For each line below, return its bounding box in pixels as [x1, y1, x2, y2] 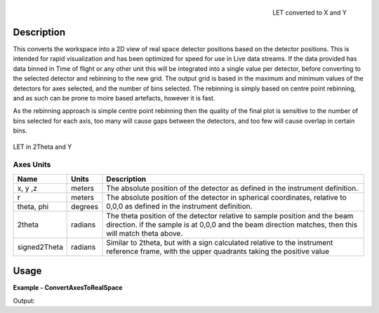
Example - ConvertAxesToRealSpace [13, 284, 123, 292]
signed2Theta [17, 242, 63, 252]
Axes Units [13, 160, 51, 170]
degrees [71, 201, 98, 211]
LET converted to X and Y [272, 8, 347, 17]
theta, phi [17, 201, 49, 211]
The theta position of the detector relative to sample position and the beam [106, 211, 354, 220]
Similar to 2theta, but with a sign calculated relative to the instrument [106, 237, 333, 247]
